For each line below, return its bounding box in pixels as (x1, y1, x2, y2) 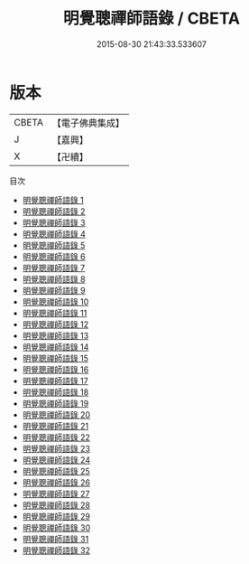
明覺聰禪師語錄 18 (22, 386, 89, 398)
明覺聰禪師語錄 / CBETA (62, 8, 241, 29)
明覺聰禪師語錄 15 (22, 352, 88, 363)
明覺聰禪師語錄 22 (22, 431, 90, 443)
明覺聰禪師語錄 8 (22, 273, 86, 285)
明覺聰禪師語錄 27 (22, 488, 90, 499)
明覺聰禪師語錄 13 (22, 330, 89, 341)
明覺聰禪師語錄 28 (22, 499, 90, 511)
